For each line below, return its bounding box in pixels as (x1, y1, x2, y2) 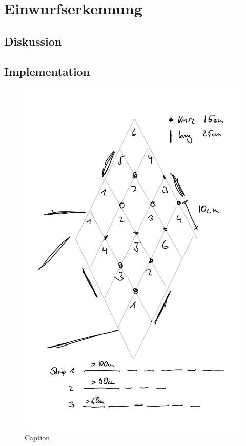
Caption (25, 432, 50, 442)
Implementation (4, 63, 90, 79)
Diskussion (4, 33, 62, 49)
